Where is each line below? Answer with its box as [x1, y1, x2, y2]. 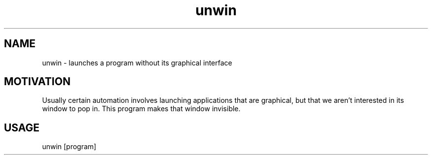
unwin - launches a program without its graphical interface [42, 58, 232, 67]
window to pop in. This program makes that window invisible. [42, 104, 241, 113]
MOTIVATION [4, 75, 71, 88]
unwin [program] [42, 142, 97, 151]
